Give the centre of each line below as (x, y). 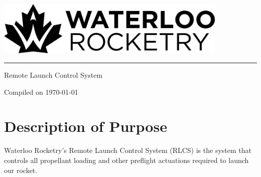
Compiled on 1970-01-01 (41, 92)
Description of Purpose (86, 126)
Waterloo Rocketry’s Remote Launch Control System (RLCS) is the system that (128, 150)
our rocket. (21, 170)
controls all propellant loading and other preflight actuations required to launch (126, 160)
